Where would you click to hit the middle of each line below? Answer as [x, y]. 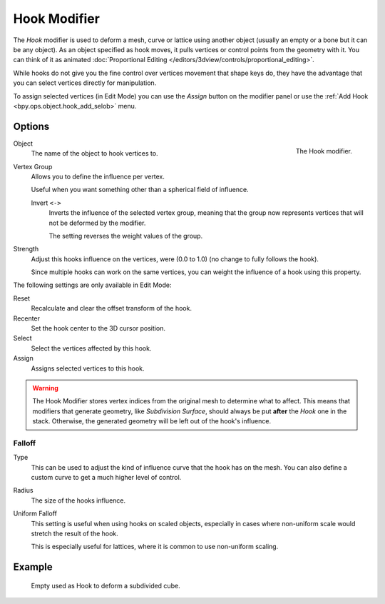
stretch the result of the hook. [75, 534]
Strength [26, 249]
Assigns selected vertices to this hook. [88, 368]
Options [31, 126]
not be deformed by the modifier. [97, 223]
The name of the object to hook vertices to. [94, 153]
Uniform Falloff [35, 513]
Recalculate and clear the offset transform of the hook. [112, 308]
